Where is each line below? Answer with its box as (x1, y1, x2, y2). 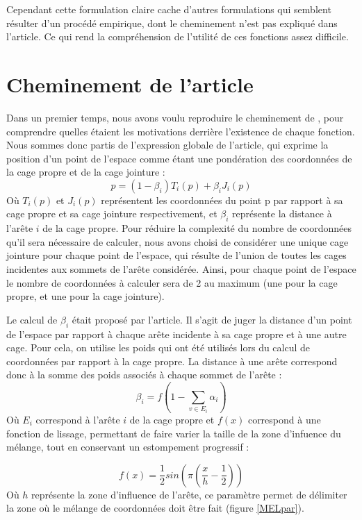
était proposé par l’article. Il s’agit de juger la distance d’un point (72, 312, 352, 326)
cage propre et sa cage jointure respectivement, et (6, 206, 217, 221)
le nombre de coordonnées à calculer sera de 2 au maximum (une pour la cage (6, 275, 338, 290)
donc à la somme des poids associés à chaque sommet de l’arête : (6, 367, 282, 382)
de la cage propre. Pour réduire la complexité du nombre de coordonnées (42, 221, 352, 235)
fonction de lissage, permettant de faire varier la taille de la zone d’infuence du (6, 426, 341, 440)
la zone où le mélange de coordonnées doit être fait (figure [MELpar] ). (6, 501, 304, 515)
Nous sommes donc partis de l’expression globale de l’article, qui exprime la (6, 137, 329, 152)
